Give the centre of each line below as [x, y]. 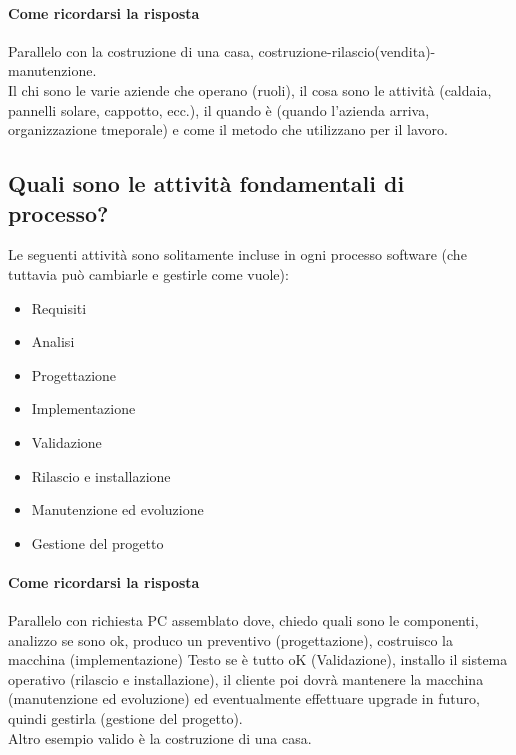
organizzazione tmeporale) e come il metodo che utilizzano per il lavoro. [228, 129]
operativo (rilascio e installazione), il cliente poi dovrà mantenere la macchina [246, 678]
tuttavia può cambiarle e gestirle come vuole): [148, 273]
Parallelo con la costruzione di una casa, [131, 50]
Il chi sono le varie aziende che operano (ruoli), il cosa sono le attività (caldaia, [250, 89]
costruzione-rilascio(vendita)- [347, 50]
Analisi [53, 341]
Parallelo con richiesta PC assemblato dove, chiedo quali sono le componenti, [243, 620]
